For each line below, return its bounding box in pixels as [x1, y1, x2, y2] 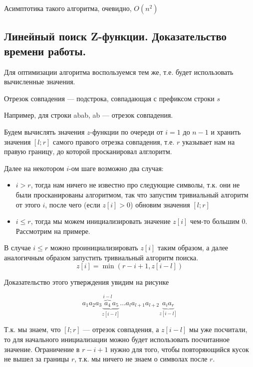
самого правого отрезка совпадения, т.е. [53, 136, 175, 147]
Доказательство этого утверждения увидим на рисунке [4, 276, 169, 287]
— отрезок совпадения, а [83, 324, 159, 335]
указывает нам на [182, 136, 235, 147]
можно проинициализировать [50, 242, 138, 253]
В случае [4, 242, 31, 253]
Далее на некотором [4, 163, 64, 173]
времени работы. [4, 43, 86, 58]
